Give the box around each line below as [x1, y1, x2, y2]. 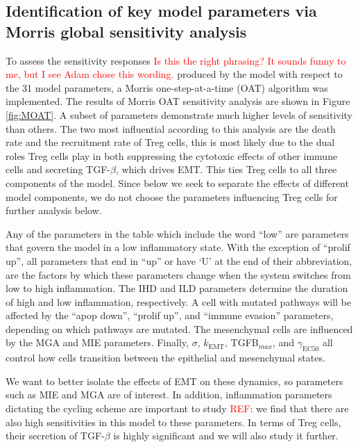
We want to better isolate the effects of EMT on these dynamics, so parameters [6, 373, 343, 388]
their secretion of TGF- [6, 428, 105, 443]
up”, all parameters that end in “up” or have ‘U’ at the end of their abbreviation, [6, 253, 352, 268]
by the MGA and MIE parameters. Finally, [6, 335, 189, 350]
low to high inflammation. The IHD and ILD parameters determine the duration [6, 281, 348, 295]
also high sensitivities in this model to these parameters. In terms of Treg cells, [6, 414, 341, 429]
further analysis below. [6, 203, 102, 218]
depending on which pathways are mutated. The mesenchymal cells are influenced [6, 321, 353, 336]
